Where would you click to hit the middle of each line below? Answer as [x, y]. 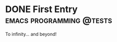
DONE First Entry [42, 9]
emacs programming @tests [59, 20]
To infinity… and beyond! [31, 34]
